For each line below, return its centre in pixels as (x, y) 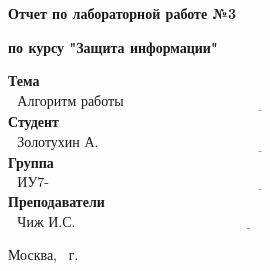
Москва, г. (43, 254)
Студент (33, 121)
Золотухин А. (58, 142)
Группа (31, 161)
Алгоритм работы (70, 101)
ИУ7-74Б (33, 183)
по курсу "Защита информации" (113, 46)
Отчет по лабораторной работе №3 (122, 13)
